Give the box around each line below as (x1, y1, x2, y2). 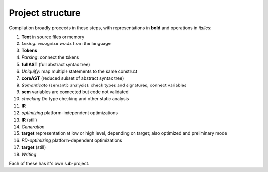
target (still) (21, 144, 46, 150)
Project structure (9, 7, 81, 18)
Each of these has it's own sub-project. (9, 160, 90, 166)
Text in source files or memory (21, 34, 84, 40)
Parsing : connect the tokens (21, 54, 79, 60)
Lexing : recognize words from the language (21, 41, 111, 46)
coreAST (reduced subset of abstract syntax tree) (21, 75, 124, 81)
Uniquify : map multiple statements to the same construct (21, 68, 138, 74)
